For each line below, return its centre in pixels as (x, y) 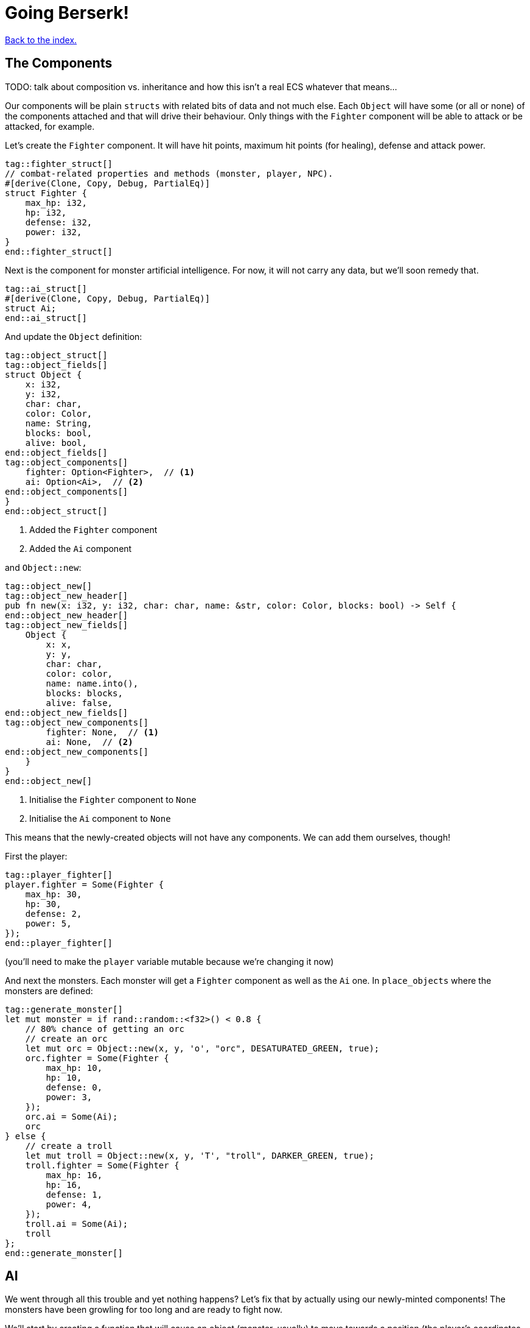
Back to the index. (41, 40)
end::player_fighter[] (59, 943)
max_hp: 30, (54, 894)
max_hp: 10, (74, 1068)
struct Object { (44, 374)
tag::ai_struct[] (46, 288)
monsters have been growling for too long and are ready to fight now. (144, 1310)
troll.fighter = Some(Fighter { (102, 1165)
